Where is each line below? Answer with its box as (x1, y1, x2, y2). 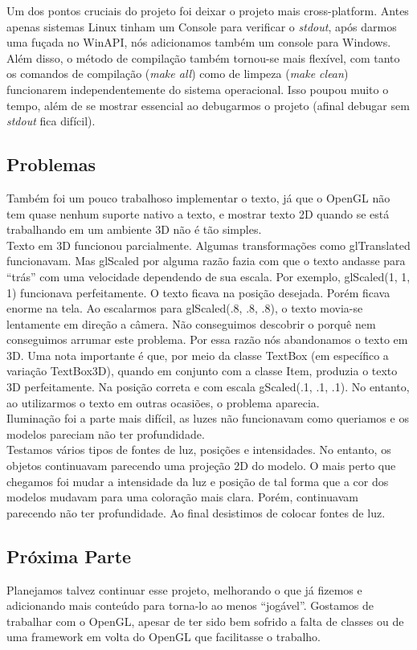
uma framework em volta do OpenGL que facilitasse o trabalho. (6, 628, 321, 645)
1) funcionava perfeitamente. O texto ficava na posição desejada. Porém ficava (6, 284, 390, 300)
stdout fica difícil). (6, 112, 96, 129)
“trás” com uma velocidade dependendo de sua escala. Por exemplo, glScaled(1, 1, (6, 268, 411, 284)
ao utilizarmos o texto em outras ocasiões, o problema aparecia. (6, 394, 320, 411)
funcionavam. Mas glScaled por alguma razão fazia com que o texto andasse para (6, 252, 406, 269)
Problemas (6, 152, 96, 177)
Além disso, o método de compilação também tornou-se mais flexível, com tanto (6, 49, 400, 66)
